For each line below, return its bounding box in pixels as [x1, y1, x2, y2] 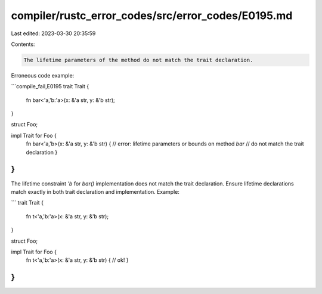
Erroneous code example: [11, 72, 75, 79]
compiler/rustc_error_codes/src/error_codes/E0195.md [11, 9, 293, 22]
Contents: [11, 41, 35, 48]
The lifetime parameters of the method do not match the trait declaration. [23, 57, 253, 63]
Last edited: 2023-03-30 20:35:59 [11, 30, 96, 37]
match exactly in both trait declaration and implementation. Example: [11, 188, 180, 195]
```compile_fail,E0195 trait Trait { [11, 83, 89, 90]
